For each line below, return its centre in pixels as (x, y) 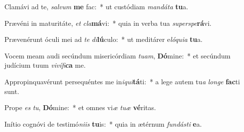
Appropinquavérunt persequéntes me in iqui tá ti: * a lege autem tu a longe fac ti (122, 81)
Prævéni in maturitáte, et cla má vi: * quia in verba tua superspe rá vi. (108, 23)
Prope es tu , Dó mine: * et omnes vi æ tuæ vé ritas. (80, 107)
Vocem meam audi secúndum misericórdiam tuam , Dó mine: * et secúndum (118, 55)
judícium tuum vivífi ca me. (45, 65)
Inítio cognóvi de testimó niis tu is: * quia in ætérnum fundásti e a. (103, 123)
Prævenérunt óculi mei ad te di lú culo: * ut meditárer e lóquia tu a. (104, 39)
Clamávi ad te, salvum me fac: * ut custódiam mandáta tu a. (96, 6)
